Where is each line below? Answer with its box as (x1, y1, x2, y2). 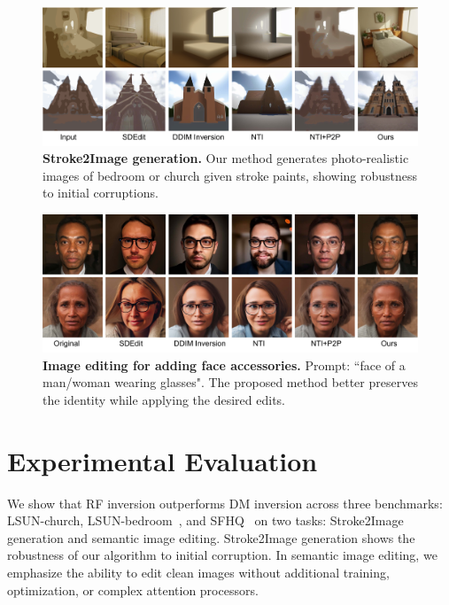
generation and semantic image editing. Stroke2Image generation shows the (7, 528, 415, 547)
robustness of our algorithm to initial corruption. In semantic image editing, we (7, 546, 437, 564)
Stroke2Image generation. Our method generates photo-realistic (43, 149, 409, 167)
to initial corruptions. (43, 183, 159, 202)
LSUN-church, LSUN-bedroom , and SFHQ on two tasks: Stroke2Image (7, 511, 404, 530)
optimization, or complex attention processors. (7, 580, 259, 599)
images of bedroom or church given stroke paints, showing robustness (43, 166, 418, 184)
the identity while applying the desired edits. (43, 390, 285, 408)
